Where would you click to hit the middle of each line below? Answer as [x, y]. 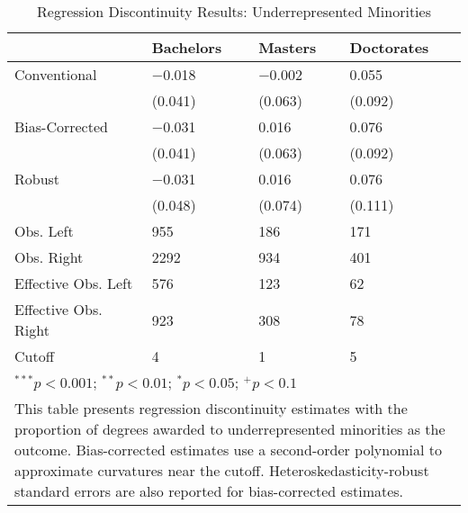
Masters [288, 47]
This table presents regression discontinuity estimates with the [211, 408]
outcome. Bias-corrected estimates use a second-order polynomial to [228, 450]
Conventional [56, 74]
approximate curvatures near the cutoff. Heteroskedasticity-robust [222, 470]
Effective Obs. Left [74, 283]
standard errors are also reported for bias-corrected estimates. [209, 491]
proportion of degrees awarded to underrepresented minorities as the [230, 429]
